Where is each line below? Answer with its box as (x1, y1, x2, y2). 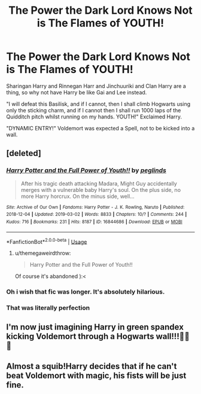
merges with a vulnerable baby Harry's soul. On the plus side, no (20, 186, 181, 193)
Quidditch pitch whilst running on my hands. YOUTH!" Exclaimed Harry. (6, 113, 182, 120)
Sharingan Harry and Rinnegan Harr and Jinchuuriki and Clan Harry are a (6, 82, 187, 90)
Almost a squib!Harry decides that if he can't (6, 361, 177, 371)
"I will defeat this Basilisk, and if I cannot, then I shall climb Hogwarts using (6, 100, 191, 108)
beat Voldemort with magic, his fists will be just (6, 370, 187, 380)
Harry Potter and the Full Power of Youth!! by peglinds (6, 166, 166, 175)
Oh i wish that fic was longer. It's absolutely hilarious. (6, 288, 165, 296)
